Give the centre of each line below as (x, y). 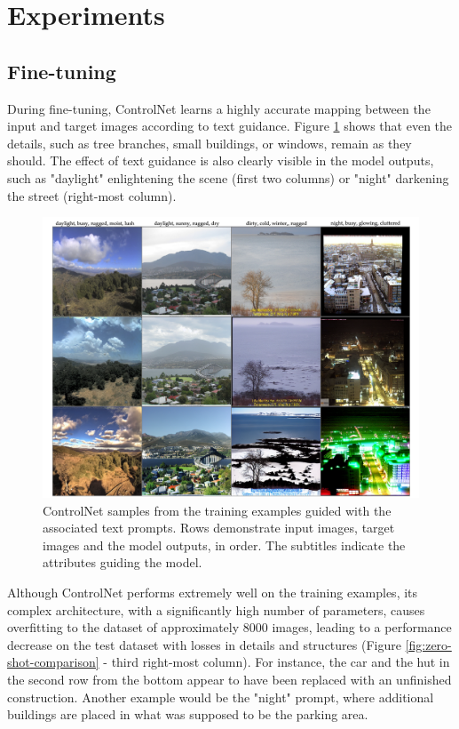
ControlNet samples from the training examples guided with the (217, 510)
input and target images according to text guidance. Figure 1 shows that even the (230, 126)
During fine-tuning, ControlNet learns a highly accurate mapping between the (219, 108)
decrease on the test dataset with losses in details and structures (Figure (204, 644)
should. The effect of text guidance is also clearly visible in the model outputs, (221, 160)
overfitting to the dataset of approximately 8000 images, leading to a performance (229, 627)
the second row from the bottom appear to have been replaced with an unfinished (229, 679)
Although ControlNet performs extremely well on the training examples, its (213, 593)
